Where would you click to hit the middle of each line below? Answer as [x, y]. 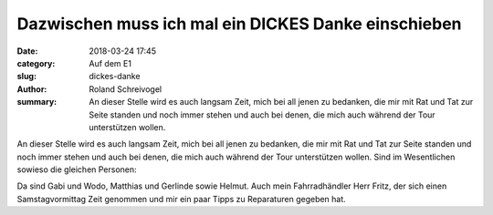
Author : [32, 89]
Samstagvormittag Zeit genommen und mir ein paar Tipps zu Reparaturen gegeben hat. [181, 199]
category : [36, 63]
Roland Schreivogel [126, 89]
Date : [27, 51]
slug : [26, 77]
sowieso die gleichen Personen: [77, 169]
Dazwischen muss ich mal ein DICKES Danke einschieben [239, 24]
